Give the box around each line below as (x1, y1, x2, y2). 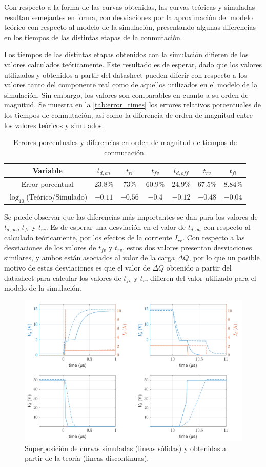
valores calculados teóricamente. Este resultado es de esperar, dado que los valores (4, 59, 262, 69)
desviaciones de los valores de (4, 242, 96, 253)
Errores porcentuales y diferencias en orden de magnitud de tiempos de (13, 137, 237, 148)
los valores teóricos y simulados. (4, 119, 104, 130)
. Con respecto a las (182, 232, 245, 243)
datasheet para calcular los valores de (4, 272, 121, 283)
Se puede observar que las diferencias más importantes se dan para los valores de (4, 211, 258, 222)
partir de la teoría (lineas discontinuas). (25, 453, 149, 463)
